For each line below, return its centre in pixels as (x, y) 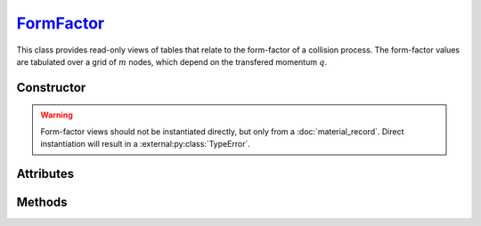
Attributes (45, 174)
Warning (57, 115)
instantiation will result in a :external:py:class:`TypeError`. (146, 144)
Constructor (51, 88)
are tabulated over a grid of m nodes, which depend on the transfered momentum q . (172, 61)
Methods (42, 202)
